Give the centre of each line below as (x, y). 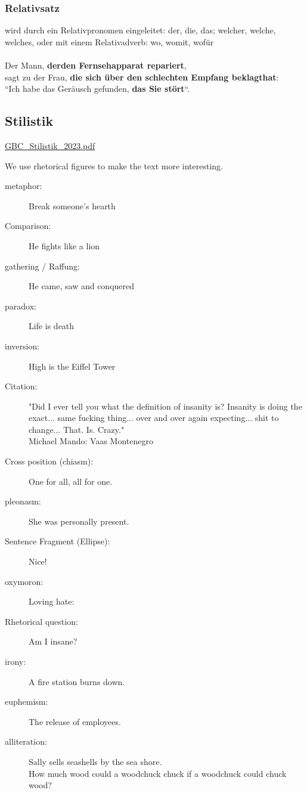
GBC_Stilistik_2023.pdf (50, 145)
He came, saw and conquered (82, 286)
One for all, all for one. (71, 481)
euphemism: (27, 701)
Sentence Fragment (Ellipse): (58, 541)
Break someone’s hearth (72, 205)
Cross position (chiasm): (49, 461)
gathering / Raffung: (42, 266)
